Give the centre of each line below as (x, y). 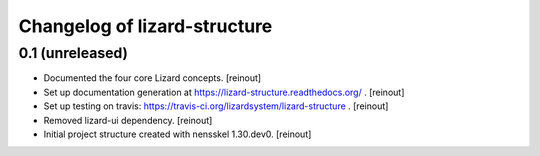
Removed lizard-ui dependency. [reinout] (128, 120)
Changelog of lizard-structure (145, 26)
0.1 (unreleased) (73, 53)
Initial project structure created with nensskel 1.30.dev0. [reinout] (177, 134)
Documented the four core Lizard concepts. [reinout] (152, 78)
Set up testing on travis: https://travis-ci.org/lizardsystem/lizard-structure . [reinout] (216, 106)
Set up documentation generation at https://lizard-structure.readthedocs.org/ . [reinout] (224, 92)
